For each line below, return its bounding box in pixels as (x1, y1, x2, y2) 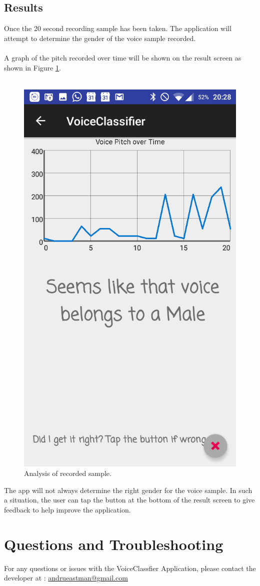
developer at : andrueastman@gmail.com (4, 572, 128, 583)
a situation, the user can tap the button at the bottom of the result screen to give (4, 494, 255, 505)
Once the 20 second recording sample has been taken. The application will (4, 23, 231, 33)
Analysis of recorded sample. (24, 468, 111, 478)
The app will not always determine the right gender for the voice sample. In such (4, 484, 252, 495)
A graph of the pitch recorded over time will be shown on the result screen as (4, 52, 241, 62)
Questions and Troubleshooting (4, 533, 223, 554)
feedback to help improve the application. (4, 504, 131, 514)
